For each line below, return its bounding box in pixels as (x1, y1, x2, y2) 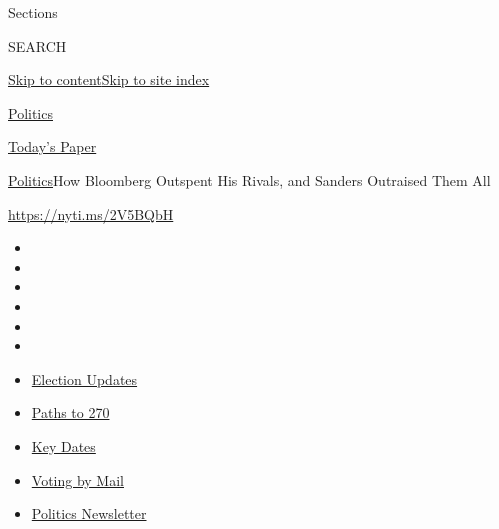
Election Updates (31, 368, 138, 389)
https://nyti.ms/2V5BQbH (8, 203, 174, 224)
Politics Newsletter (31, 503, 147, 524)
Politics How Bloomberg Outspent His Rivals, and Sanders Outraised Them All (8, 169, 491, 190)
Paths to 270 (31, 402, 110, 423)
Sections (8, 2, 58, 22)
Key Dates (31, 435, 96, 456)
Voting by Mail (31, 469, 124, 490)
